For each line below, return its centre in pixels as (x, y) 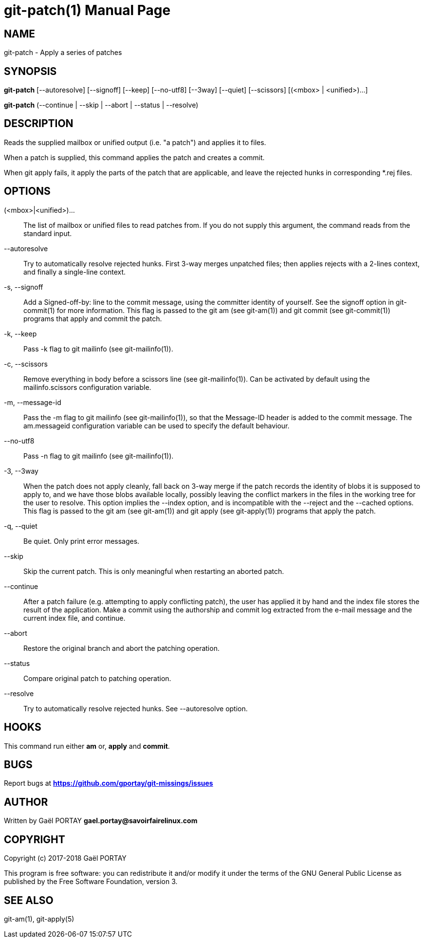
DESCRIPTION (39, 124)
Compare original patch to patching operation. (97, 678)
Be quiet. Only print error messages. (82, 541)
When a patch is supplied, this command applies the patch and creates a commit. (134, 157)
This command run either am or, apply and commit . (87, 746)
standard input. (48, 233)
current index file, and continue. (74, 618)
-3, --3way (21, 471)
